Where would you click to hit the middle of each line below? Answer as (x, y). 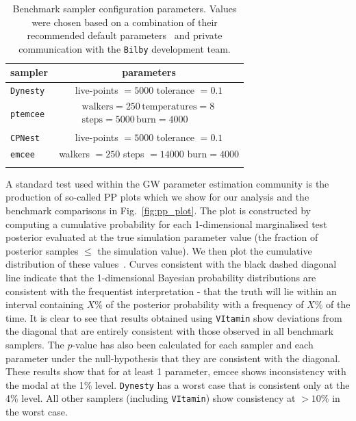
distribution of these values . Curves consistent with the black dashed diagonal (171, 264)
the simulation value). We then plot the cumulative (205, 250)
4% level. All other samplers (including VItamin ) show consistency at (151, 398)
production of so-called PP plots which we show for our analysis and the (157, 197)
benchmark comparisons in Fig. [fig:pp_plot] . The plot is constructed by (158, 210)
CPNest (25, 138)
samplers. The (35, 344)
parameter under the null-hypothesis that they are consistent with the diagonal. (173, 358)
